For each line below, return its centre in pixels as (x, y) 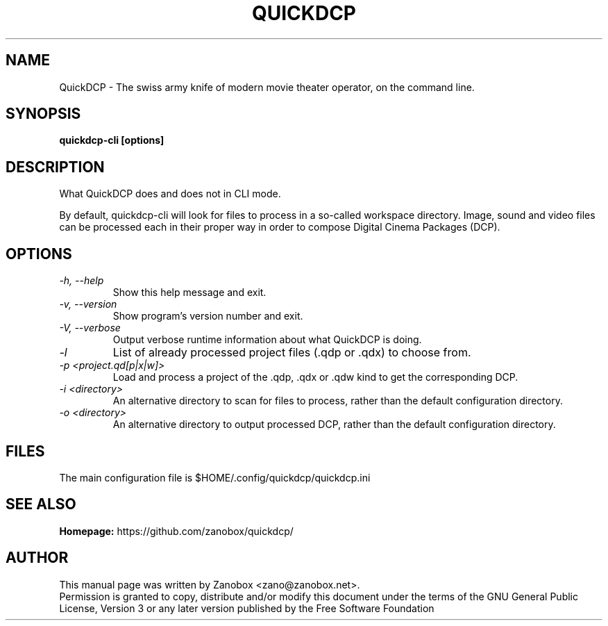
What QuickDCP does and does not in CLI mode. (170, 194)
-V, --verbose (90, 328)
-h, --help (82, 281)
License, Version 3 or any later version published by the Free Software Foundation (247, 608)
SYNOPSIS (43, 114)
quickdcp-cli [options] (112, 140)
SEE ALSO (41, 504)
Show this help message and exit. (189, 293)
